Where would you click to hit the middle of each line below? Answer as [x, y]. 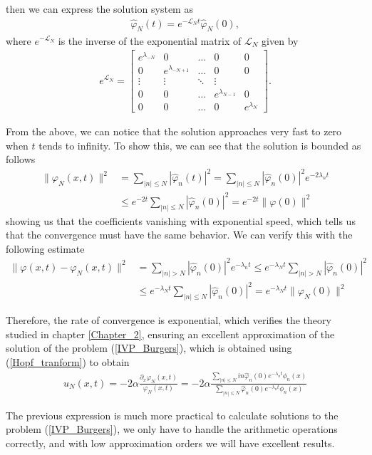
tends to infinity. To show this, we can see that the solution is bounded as [200, 145]
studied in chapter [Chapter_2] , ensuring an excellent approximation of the [170, 334]
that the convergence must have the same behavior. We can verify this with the [179, 235]
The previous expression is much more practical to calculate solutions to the [172, 415]
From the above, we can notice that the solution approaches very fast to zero [174, 131]
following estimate [45, 248]
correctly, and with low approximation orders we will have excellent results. [170, 443]
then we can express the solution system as [99, 9]
